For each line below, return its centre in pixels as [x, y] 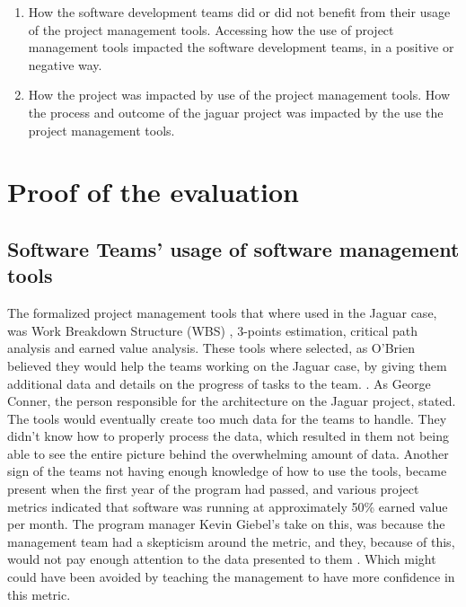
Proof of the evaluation [153, 192]
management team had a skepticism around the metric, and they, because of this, [231, 541]
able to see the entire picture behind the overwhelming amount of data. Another [228, 453]
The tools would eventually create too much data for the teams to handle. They [227, 418]
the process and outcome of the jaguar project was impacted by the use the [236, 112]
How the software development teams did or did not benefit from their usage [239, 12]
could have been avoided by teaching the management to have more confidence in [231, 577]
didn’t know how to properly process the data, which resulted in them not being [228, 436]
